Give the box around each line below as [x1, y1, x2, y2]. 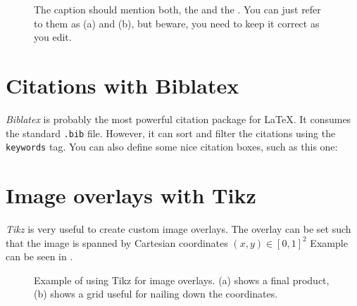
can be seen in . [6, 249, 73, 264]
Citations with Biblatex [6, 70, 239, 99]
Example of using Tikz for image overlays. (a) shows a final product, [34, 272, 330, 287]
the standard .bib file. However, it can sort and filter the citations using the [6, 125, 336, 140]
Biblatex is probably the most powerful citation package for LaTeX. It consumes [6, 111, 351, 126]
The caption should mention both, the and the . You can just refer [34, 2, 321, 16]
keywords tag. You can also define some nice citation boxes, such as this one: [6, 139, 338, 154]
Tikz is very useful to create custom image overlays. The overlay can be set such [6, 221, 351, 236]
